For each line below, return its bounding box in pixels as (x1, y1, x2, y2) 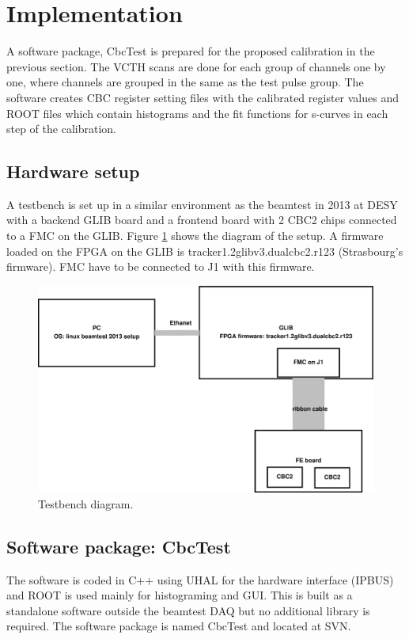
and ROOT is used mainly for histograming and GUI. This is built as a (6, 587, 353, 603)
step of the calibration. (6, 120, 116, 137)
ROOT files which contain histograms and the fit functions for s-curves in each (6, 105, 388, 121)
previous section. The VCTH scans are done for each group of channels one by (6, 58, 386, 74)
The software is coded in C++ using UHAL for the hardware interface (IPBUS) (6, 571, 394, 588)
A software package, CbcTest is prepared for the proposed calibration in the (6, 43, 375, 59)
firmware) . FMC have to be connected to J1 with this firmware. (6, 258, 315, 275)
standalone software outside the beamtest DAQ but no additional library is (6, 602, 370, 618)
